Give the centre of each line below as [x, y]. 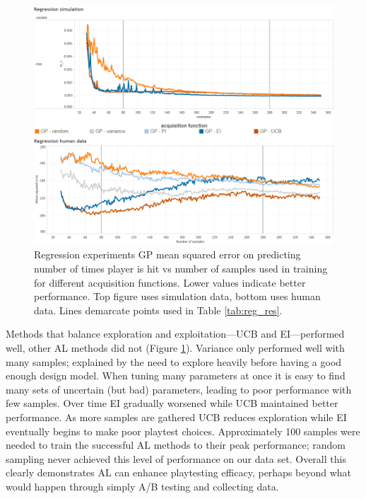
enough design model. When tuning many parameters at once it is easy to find [176, 375]
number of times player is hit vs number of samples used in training [181, 268]
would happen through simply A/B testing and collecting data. [142, 486]
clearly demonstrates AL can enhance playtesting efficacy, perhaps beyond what [179, 472]
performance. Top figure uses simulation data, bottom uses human [177, 296]
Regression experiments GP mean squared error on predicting [167, 254]
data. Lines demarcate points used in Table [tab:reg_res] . [158, 310]
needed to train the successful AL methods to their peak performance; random [176, 445]
